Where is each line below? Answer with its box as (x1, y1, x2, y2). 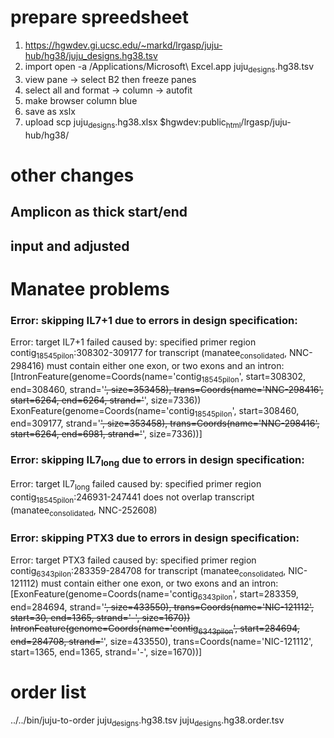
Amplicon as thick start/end (10, 204, 188, 221)
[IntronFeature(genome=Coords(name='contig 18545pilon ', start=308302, (10, 370, 306, 385)
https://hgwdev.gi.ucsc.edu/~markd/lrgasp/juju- (24, 39, 223, 51)
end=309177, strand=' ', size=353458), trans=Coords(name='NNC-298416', (10, 417, 320, 430)
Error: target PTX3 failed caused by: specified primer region (10, 554, 257, 566)
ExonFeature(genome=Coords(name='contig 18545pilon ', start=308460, (10, 404, 300, 419)
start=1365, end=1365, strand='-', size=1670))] (10, 646, 203, 658)
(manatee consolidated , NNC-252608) (10, 504, 158, 518)
